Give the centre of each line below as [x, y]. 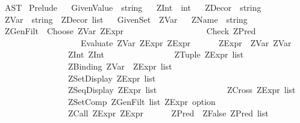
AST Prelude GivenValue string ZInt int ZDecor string [133, 7]
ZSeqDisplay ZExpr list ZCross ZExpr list [182, 90]
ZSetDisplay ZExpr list [112, 78]
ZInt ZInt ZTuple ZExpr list [156, 54]
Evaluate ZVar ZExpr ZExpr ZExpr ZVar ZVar [186, 42]
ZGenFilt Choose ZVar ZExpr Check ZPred [130, 31]
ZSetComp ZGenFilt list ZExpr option [142, 101]
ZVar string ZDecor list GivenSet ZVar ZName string [126, 19]
